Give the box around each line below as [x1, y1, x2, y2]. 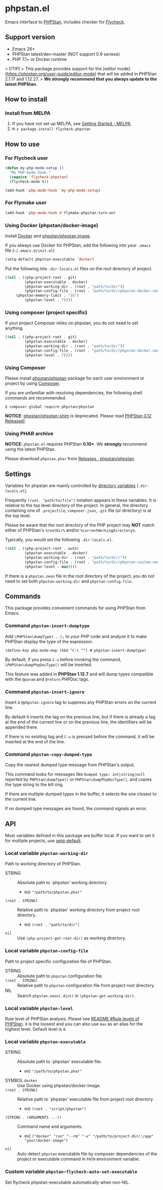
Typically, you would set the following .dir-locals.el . [5, 537, 113, 543]
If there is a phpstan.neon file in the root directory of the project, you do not [5, 573, 155, 579]
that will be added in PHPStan [97, 71, 157, 77]
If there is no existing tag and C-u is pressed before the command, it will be [5, 734, 155, 739]
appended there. [5, 724, 38, 730]
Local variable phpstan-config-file [5, 947, 89, 954]
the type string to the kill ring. [5, 782, 64, 788]
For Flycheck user [5, 154, 49, 161]
